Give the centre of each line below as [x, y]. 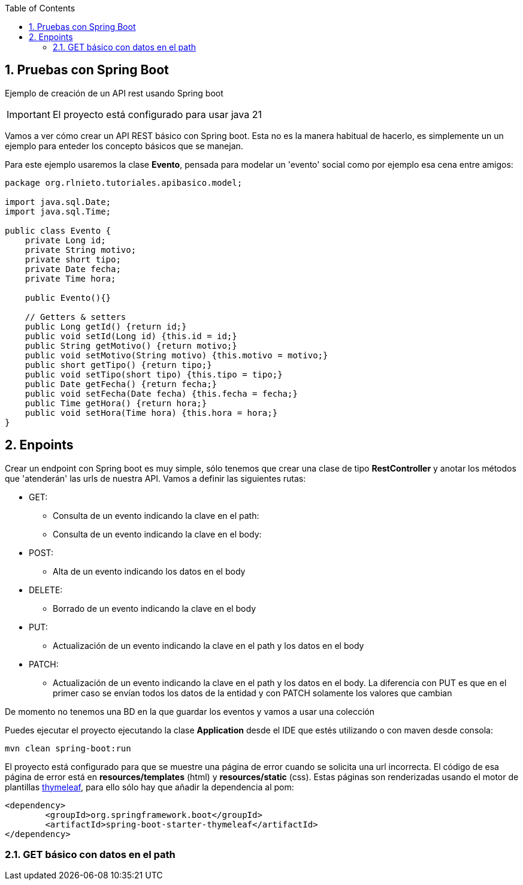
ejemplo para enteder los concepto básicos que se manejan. [124, 146]
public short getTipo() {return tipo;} [118, 365]
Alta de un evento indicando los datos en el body [149, 571]
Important [28, 114]
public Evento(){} [68, 297]
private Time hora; [70, 278]
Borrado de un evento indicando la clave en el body [154, 608]
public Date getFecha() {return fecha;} [121, 384]
